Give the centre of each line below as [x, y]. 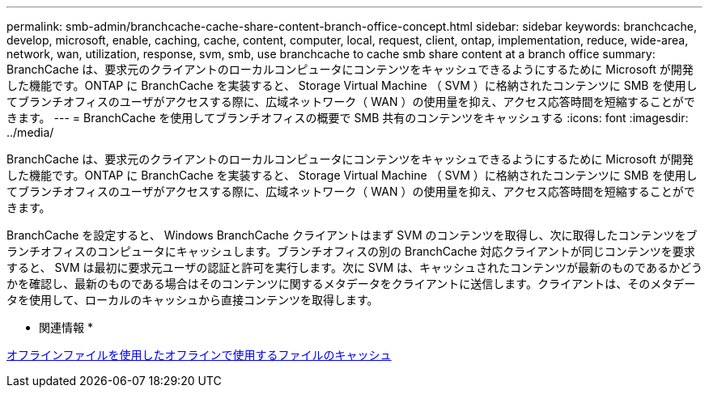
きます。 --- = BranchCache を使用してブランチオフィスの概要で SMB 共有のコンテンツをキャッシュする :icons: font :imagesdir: [348, 118]
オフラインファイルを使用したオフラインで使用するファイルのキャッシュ [199, 355]
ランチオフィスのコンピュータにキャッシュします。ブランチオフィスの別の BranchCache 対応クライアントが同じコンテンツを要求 [351, 251]
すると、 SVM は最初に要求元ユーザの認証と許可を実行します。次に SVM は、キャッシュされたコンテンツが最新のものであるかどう [354, 267]
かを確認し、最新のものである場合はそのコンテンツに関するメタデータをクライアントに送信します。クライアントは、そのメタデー [351, 284]
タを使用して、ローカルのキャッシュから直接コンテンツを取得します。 [193, 300]
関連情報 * [66, 327]
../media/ [30, 132]
